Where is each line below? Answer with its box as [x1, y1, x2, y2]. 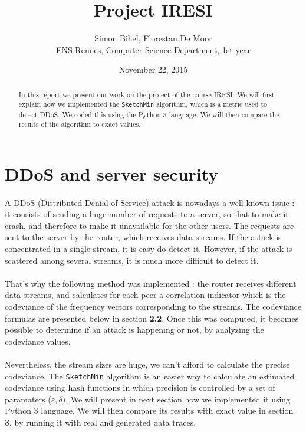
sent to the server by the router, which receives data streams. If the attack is [5, 231, 282, 243]
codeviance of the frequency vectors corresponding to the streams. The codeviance [5, 300, 302, 312]
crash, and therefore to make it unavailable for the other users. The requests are [5, 219, 294, 231]
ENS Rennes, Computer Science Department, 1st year [55, 43, 251, 55]
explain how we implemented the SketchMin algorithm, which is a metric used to [18, 99, 268, 109]
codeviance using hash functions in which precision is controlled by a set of [5, 381, 275, 394]
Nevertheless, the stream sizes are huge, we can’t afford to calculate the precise [5, 358, 290, 370]
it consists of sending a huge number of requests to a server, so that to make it [5, 208, 289, 220]
